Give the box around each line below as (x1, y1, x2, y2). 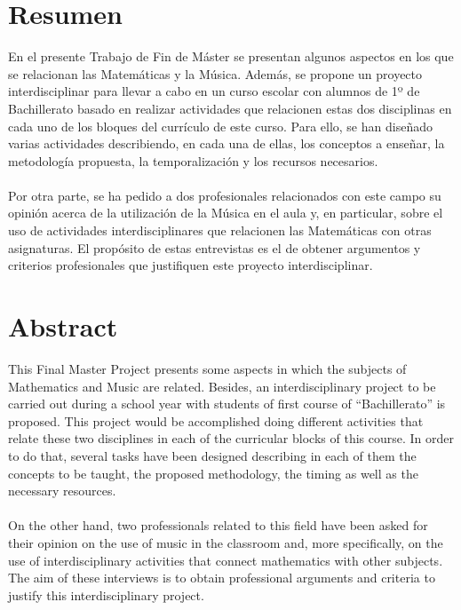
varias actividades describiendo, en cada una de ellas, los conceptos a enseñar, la (8, 134, 445, 153)
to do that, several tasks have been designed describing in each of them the (8, 446, 417, 464)
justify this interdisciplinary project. (8, 585, 204, 604)
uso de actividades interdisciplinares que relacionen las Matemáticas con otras (8, 221, 432, 240)
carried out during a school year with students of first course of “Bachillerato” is (8, 394, 446, 413)
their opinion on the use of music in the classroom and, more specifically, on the (8, 533, 443, 551)
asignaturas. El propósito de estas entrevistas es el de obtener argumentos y (8, 238, 421, 257)
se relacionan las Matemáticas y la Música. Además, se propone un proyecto (8, 64, 423, 83)
